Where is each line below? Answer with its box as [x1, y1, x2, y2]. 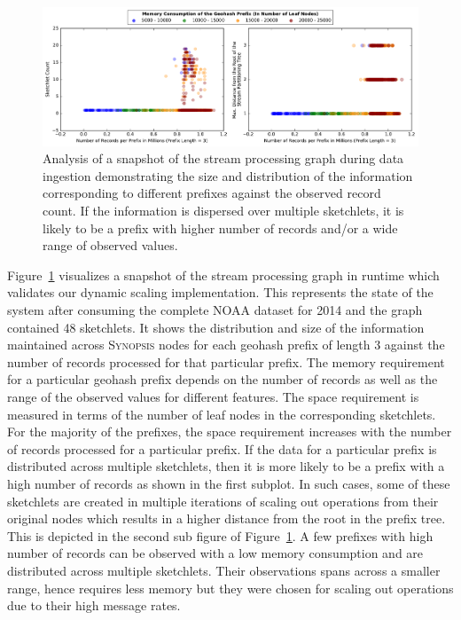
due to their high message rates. [7, 596, 181, 615]
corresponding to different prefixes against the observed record [43, 184, 381, 202]
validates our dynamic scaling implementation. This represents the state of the [7, 283, 434, 302]
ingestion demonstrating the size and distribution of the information [43, 166, 413, 184]
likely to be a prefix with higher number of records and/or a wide [43, 218, 398, 237]
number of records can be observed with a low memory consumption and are [7, 544, 424, 562]
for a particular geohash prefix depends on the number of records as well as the [7, 370, 438, 388]
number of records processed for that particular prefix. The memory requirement [7, 352, 445, 371]
